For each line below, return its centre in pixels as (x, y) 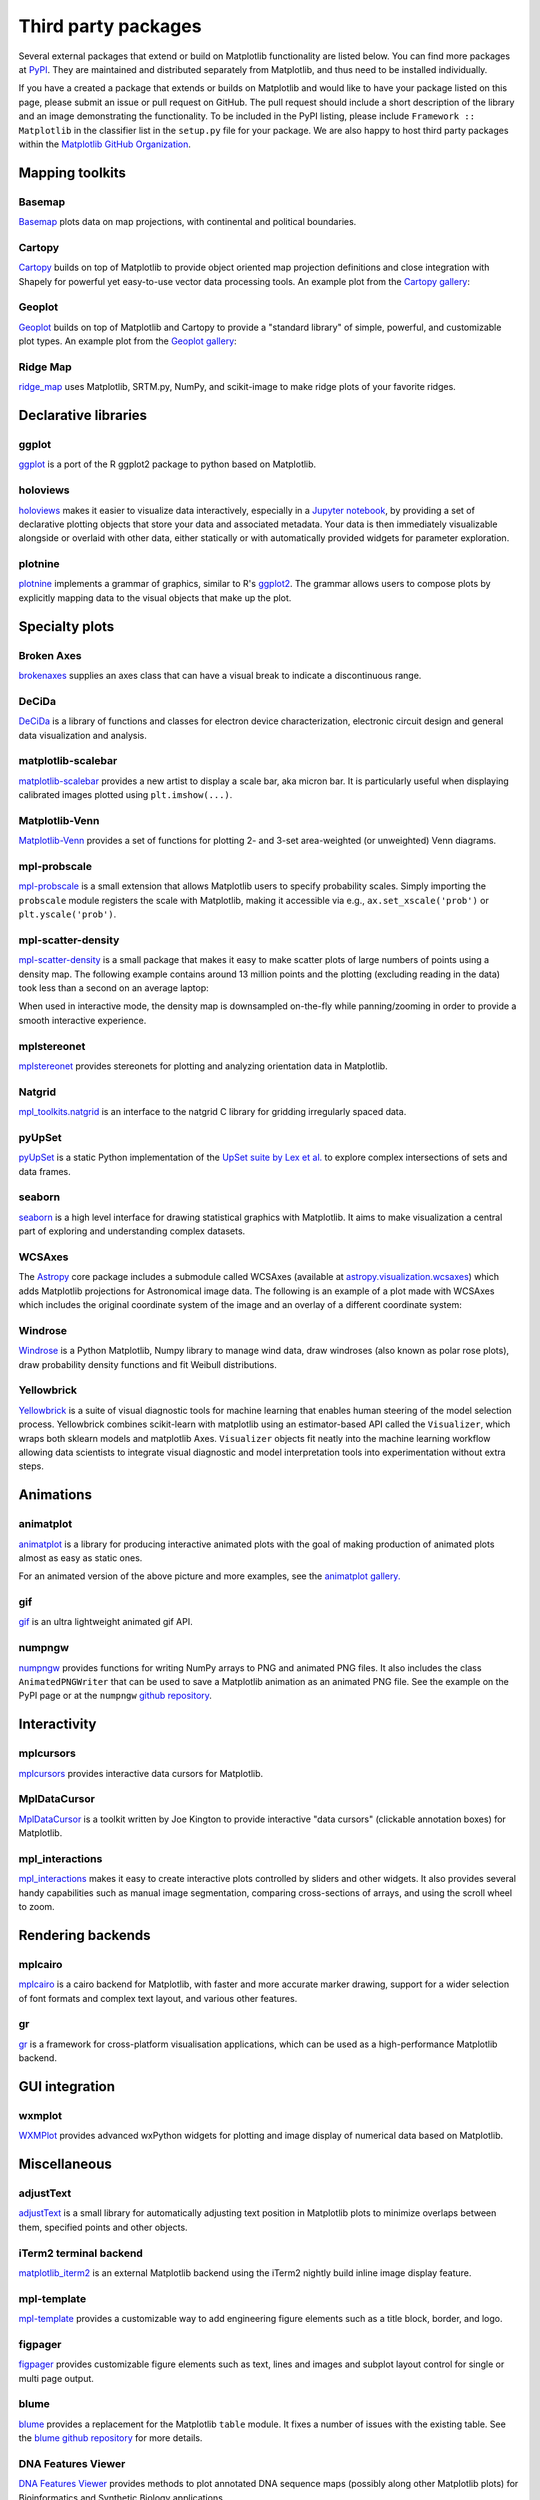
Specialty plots (66, 626)
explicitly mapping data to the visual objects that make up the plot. (155, 597)
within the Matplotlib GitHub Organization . (105, 144)
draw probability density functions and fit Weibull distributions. (147, 1364)
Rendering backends (84, 1935)
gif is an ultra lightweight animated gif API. (106, 1622)
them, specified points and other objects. (103, 2227)
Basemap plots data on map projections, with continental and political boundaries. (187, 222)
